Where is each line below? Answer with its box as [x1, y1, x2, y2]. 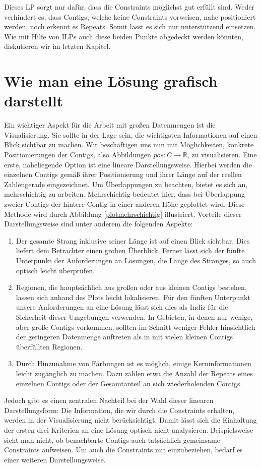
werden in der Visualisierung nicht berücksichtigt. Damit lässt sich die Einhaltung [4, 415, 257, 425]
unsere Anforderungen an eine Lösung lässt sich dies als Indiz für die [16, 302, 228, 312]
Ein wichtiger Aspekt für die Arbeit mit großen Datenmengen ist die [4, 120, 216, 130]
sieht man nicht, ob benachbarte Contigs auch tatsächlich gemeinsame [4, 434, 220, 445]
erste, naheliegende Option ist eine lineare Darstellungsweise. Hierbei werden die [4, 159, 252, 169]
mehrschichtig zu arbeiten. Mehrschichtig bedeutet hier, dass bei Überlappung [4, 189, 245, 199]
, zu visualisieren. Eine [187, 149, 257, 160]
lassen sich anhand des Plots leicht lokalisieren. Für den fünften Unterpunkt [16, 291, 250, 302]
